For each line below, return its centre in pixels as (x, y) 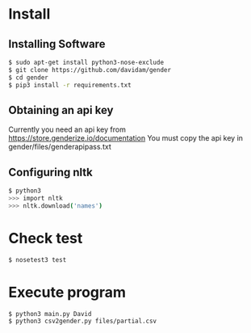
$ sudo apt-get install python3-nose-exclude (86, 62)
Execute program (67, 292)
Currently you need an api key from (67, 129)
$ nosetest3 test (38, 259)
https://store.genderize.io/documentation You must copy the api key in (126, 138)
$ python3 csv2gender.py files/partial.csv (83, 321)
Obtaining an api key (61, 110)
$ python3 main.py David (50, 314)
